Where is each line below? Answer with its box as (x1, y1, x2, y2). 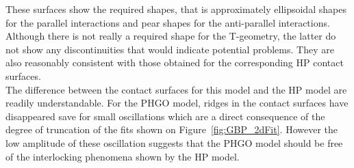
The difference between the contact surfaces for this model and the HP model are (5, 82, 347, 96)
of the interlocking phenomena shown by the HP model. (5, 149, 240, 163)
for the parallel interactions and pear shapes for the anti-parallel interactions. (5, 15, 330, 29)
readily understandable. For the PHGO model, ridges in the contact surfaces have (5, 96, 349, 110)
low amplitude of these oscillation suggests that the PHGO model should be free (5, 135, 343, 150)
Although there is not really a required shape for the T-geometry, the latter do (5, 29, 336, 43)
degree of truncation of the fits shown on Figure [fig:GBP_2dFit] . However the (5, 122, 338, 137)
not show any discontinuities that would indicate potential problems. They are (5, 42, 334, 56)
